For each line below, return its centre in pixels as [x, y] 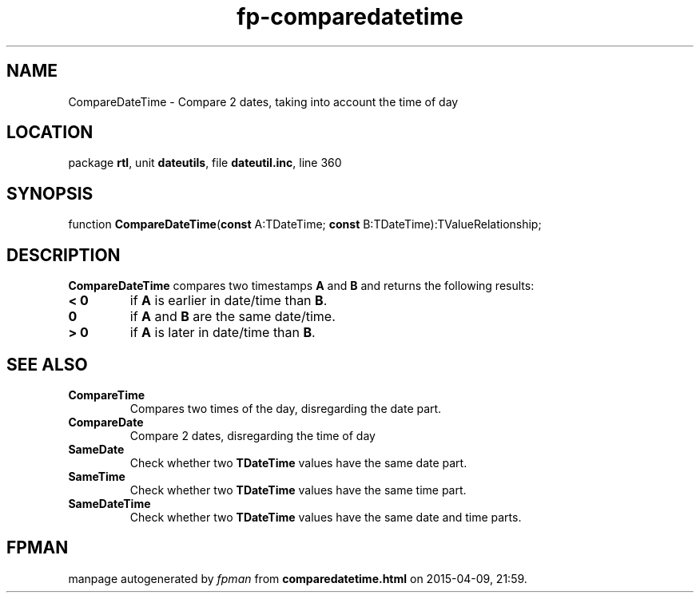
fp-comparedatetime [350, 17]
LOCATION [50, 133]
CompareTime [107, 395]
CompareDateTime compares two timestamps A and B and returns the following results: [301, 286]
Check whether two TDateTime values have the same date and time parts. [326, 517]
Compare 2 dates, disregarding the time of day [253, 435]
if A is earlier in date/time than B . [229, 301]
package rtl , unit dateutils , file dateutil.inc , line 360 [205, 163]
